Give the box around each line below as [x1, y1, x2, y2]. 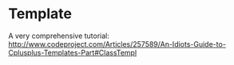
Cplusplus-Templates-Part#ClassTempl [8, 48, 137, 57]
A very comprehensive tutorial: [8, 31, 110, 40]
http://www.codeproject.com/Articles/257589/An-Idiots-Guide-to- [8, 39, 226, 48]
